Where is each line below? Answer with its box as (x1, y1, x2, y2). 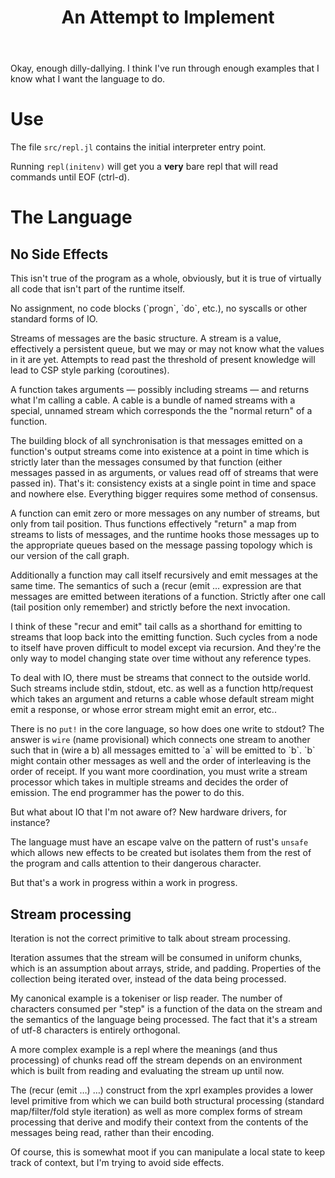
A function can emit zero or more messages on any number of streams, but (10, 507, 320, 520)
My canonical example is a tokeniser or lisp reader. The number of (10, 992, 283, 1004)
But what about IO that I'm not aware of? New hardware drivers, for (10, 806, 287, 818)
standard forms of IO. (10, 313, 98, 325)
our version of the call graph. (10, 550, 130, 562)
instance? (10, 817, 51, 829)
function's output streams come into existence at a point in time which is (10, 446, 310, 458)
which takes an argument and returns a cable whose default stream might (10, 693, 315, 705)
